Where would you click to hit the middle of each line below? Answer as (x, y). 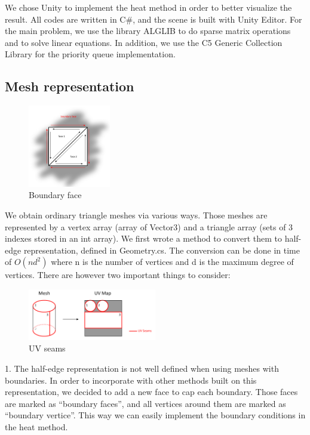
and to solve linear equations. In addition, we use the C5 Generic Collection (144, 42)
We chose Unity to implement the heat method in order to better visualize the (148, 7)
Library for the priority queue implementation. (90, 54)
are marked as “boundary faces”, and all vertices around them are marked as (145, 403)
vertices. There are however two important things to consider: (118, 275)
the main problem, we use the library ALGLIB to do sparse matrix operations (148, 31)
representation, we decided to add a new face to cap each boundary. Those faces (151, 392)
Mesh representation (70, 86)
